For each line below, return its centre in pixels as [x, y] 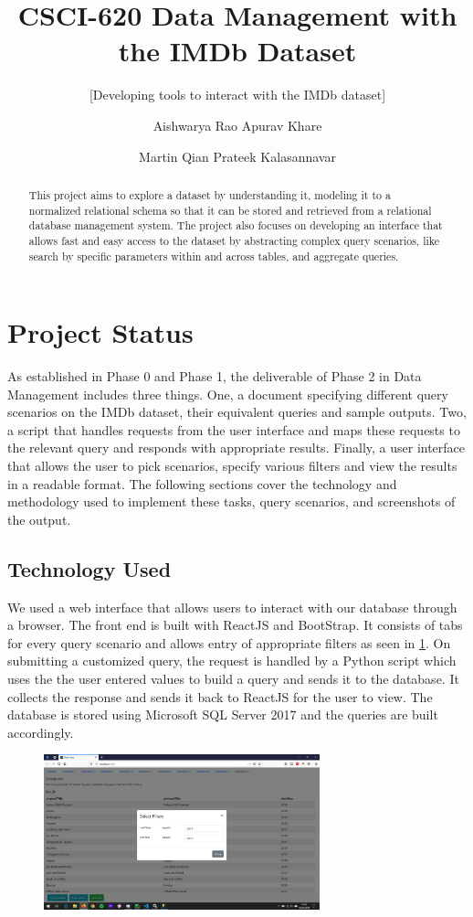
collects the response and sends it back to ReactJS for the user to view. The [220, 696]
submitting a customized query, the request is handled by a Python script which [232, 661]
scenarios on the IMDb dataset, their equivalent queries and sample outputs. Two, [237, 412]
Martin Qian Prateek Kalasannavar [237, 156]
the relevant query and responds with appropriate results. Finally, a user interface [236, 448]
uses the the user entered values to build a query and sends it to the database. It [233, 679]
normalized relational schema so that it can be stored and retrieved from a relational [230, 210]
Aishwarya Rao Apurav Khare [237, 125]
